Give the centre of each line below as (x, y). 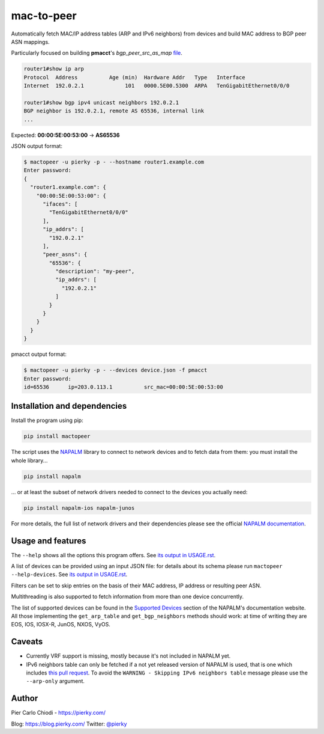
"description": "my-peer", (95, 271)
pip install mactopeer (57, 436)
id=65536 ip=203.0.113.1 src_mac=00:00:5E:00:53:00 (123, 387)
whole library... (29, 460)
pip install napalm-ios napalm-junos (79, 508)
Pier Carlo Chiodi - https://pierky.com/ (58, 713)
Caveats (27, 642)
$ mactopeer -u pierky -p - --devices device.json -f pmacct (115, 370)
